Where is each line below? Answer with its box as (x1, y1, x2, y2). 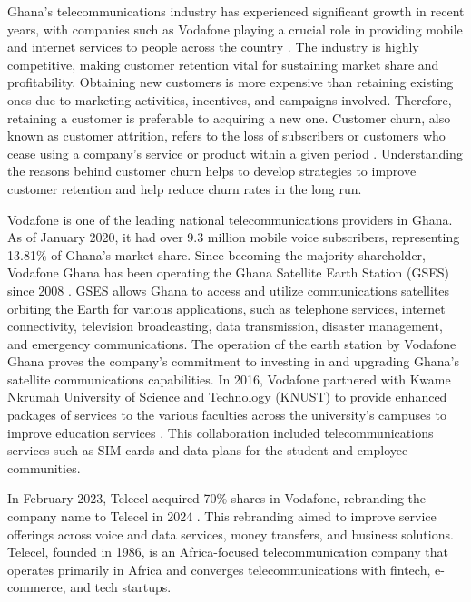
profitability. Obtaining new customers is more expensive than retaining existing (7, 73, 454, 92)
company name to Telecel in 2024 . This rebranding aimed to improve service (7, 507, 437, 526)
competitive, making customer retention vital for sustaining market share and (7, 54, 439, 73)
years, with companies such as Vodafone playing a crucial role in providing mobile (7, 19, 463, 38)
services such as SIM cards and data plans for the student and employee (7, 441, 408, 460)
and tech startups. (70, 578, 172, 597)
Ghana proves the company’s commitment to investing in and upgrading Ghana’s (7, 352, 459, 371)
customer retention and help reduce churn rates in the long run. (7, 179, 362, 198)
